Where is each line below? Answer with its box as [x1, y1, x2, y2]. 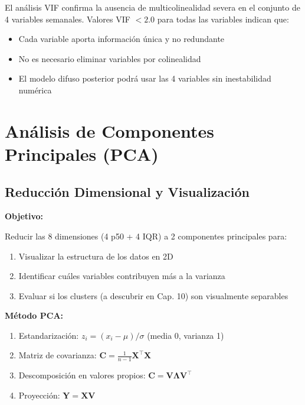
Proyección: [18, 388, 60, 401]
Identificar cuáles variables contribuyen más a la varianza [18, 270, 225, 282]
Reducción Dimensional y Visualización [5, 182, 250, 200]
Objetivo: [5, 210, 44, 222]
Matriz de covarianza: [18, 349, 97, 361]
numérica [18, 83, 52, 96]
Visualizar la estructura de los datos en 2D [18, 250, 173, 262]
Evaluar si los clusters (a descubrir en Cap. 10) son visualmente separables [18, 289, 288, 302]
